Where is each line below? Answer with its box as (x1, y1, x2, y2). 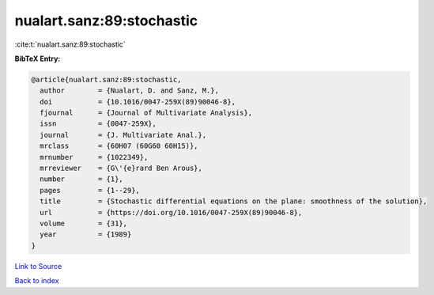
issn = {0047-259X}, (40, 119, 157, 128)
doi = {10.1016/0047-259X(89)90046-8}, (40, 97, 236, 106)
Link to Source (14, 261, 62, 270)
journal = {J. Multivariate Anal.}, (40, 130, 207, 139)
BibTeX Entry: (14, 54, 61, 63)
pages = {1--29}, (40, 186, 140, 195)
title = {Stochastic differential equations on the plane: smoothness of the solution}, (40, 197, 428, 206)
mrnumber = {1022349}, (40, 153, 149, 161)
